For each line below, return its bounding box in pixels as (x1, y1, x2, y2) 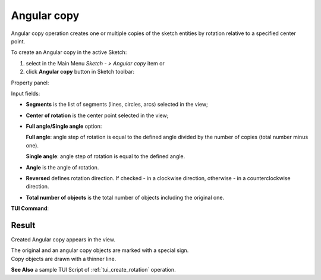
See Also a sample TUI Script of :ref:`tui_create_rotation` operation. (11, 266, 176, 273)
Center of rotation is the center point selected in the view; (26, 112, 169, 119)
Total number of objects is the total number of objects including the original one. (26, 194, 225, 201)
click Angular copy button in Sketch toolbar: (26, 68, 135, 75)
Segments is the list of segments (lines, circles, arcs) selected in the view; (26, 101, 208, 108)
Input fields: (11, 90, 40, 97)
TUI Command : (11, 205, 49, 212)
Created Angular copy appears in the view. (11, 236, 116, 243)
